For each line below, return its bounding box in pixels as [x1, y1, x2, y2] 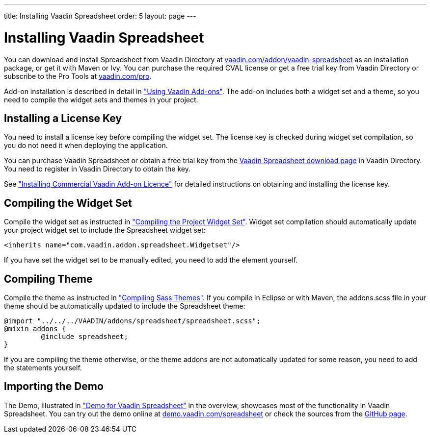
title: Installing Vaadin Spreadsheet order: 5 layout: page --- [4, 12, 196, 20]
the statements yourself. [4, 364, 82, 372]
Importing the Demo [4, 380, 104, 393]
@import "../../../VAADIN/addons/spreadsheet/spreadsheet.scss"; [4, 317, 261, 325]
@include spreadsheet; [41, 333, 128, 341]
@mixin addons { [4, 325, 66, 333]
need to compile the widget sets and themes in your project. [4, 95, 198, 104]
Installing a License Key [4, 112, 122, 124]
